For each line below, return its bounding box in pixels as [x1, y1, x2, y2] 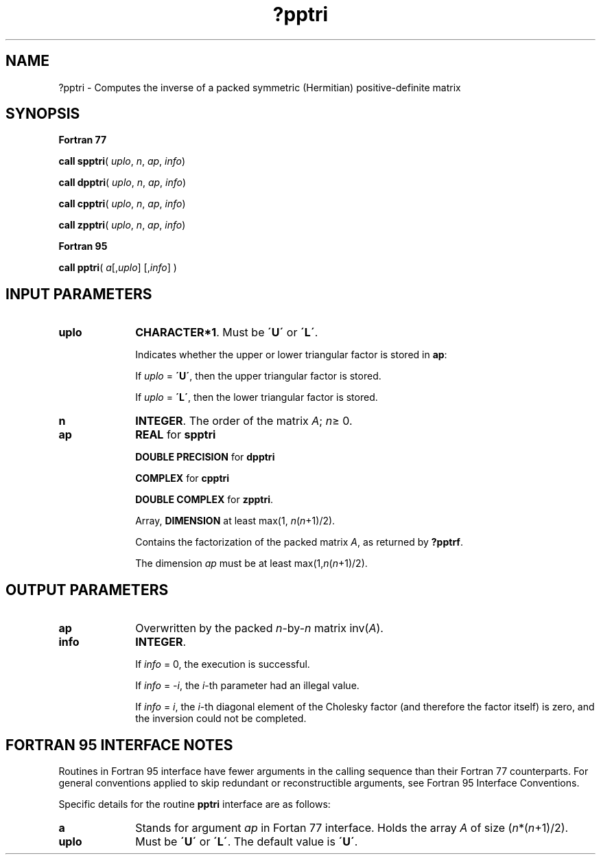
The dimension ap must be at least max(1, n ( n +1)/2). [135, 557, 368, 570]
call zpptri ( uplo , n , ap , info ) [58, 219, 186, 231]
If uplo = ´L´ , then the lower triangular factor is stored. [135, 391, 378, 404]
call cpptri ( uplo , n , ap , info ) [58, 198, 186, 210]
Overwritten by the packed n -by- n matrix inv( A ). [135, 621, 384, 636]
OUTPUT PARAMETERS [5, 581, 169, 598]
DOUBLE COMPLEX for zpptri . [135, 493, 274, 506]
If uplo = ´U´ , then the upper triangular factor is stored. [135, 370, 381, 382]
